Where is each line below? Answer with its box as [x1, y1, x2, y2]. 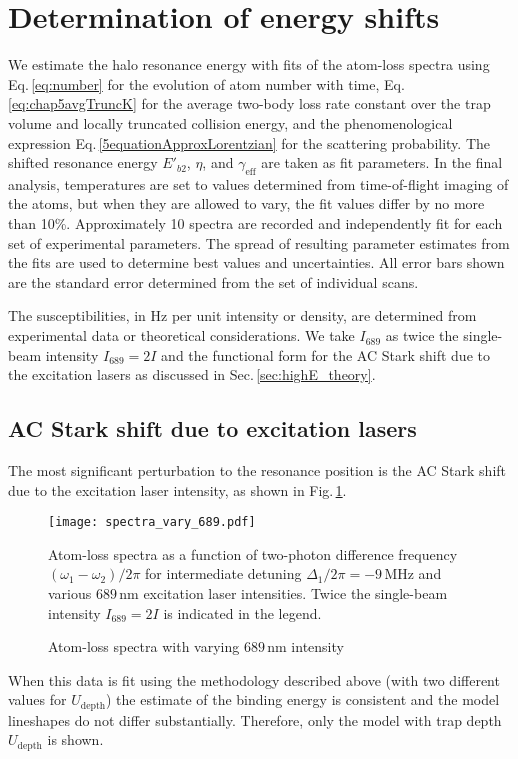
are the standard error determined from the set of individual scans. [8, 271, 419, 292]
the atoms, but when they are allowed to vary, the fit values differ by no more [8, 193, 485, 214]
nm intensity [267, 636, 344, 657]
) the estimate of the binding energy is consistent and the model [105, 689, 500, 710]
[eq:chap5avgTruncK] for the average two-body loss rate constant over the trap [8, 93, 491, 114]
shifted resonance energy [8, 152, 158, 173]
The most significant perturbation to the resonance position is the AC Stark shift [8, 460, 507, 481]
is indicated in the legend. [163, 602, 322, 623]
